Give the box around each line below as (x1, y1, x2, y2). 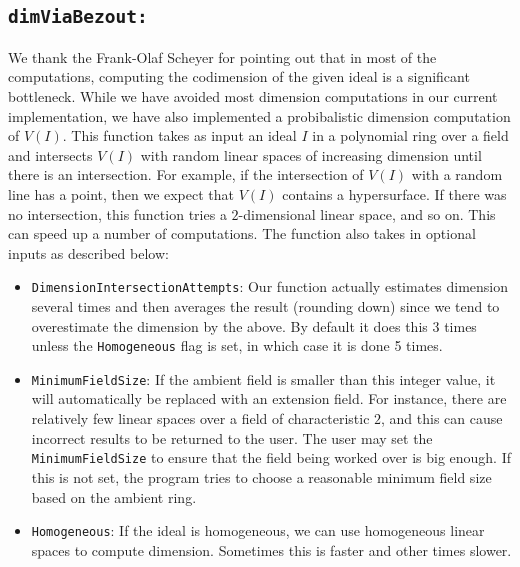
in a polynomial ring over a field (312, 125, 509, 146)
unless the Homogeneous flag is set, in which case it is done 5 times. (31, 335, 443, 356)
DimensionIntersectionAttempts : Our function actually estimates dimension (31, 276, 509, 297)
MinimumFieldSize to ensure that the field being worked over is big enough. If (31, 447, 512, 468)
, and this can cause (381, 408, 503, 429)
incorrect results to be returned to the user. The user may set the (31, 427, 433, 448)
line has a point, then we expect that (8, 183, 235, 204)
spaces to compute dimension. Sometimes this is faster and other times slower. (31, 539, 512, 560)
